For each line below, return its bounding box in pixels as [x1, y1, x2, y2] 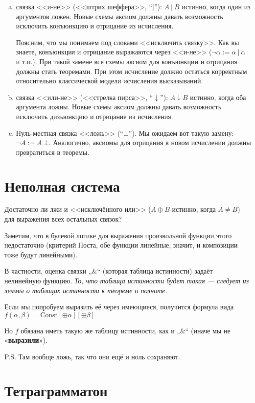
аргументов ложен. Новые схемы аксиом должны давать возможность [16, 11, 223, 21]
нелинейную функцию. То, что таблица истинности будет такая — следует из [4, 276, 249, 285]
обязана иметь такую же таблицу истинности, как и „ [21, 325, 180, 335]
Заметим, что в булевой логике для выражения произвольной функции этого [4, 230, 232, 240]
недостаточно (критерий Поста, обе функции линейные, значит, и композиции [4, 240, 238, 250]
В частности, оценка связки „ [4, 266, 92, 276]
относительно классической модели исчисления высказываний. [16, 76, 203, 86]
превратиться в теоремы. [16, 147, 90, 157]
